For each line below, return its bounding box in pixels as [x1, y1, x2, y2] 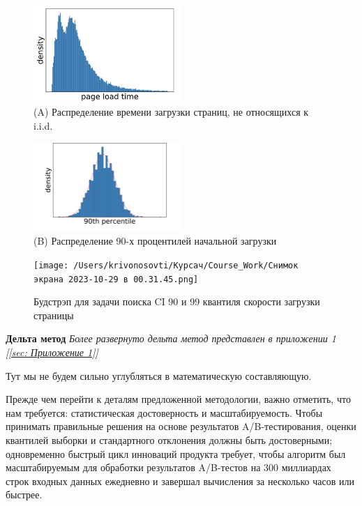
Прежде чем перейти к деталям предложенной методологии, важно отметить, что [6, 392, 351, 406]
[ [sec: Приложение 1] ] [6, 344, 98, 359]
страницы [33, 307, 74, 322]
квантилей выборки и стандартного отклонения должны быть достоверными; [6, 432, 333, 447]
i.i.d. [33, 118, 53, 132]
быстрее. [6, 487, 43, 502]
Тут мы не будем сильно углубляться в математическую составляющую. [6, 368, 312, 383]
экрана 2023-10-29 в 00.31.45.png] [33, 274, 199, 284]
